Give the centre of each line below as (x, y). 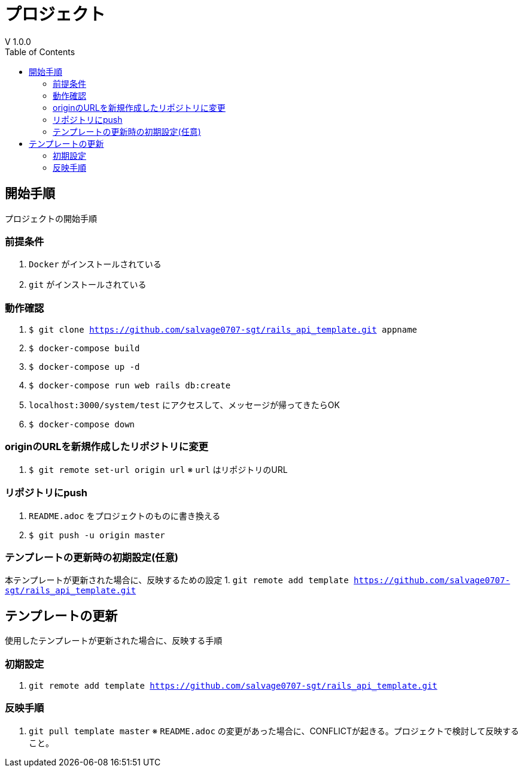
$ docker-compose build (84, 349)
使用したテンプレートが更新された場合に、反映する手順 (114, 641)
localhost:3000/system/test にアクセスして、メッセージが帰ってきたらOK (184, 405)
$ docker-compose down (82, 425)
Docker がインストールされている (95, 264)
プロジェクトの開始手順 (51, 218)
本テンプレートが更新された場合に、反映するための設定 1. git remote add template (177, 580)
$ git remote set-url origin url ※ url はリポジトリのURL (158, 469)
